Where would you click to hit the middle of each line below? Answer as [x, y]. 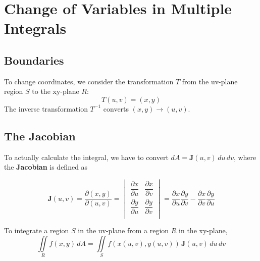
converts [116, 108]
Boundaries [34, 60]
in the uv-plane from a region [123, 230]
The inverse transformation [46, 108]
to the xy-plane [56, 91]
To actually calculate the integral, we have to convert [86, 157]
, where [245, 157]
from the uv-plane [210, 81]
